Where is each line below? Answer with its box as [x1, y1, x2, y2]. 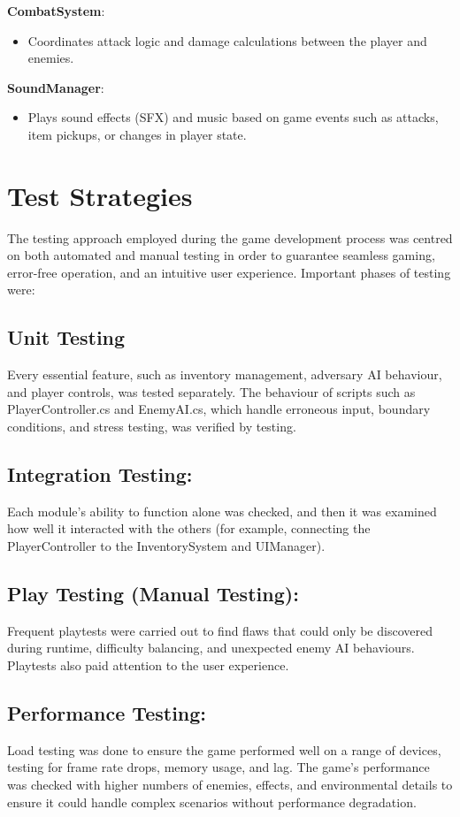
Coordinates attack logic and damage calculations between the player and [27, 31, 427, 50]
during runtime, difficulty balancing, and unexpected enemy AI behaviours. [7, 638, 415, 657]
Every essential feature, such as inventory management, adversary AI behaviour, [7, 365, 442, 384]
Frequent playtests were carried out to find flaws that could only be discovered [7, 621, 433, 639]
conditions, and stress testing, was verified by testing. [7, 417, 296, 436]
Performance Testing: [7, 699, 207, 726]
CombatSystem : [7, 2, 105, 19]
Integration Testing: [7, 461, 193, 488]
